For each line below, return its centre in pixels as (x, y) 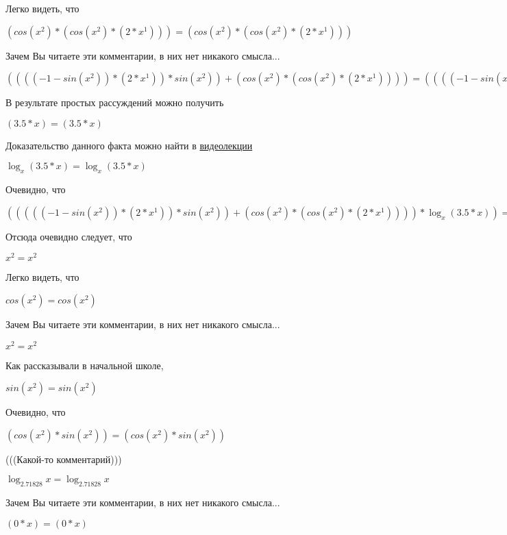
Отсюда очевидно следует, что (69, 236)
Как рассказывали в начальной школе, (85, 365)
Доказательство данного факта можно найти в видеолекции (129, 145)
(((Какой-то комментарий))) (64, 459)
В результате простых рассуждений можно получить (115, 102)
